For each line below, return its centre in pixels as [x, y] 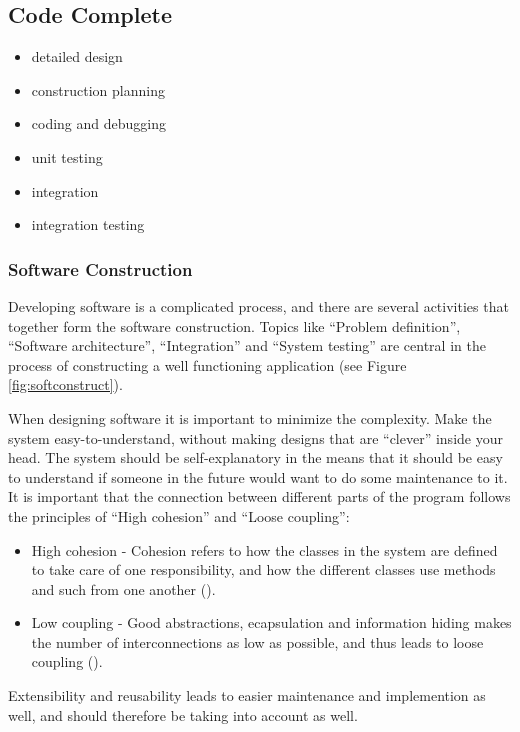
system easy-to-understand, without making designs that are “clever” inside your [255, 437]
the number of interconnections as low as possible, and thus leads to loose [257, 641]
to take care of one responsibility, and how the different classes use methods [263, 569]
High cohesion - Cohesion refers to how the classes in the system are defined [264, 549]
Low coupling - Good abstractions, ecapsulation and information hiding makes [271, 622]
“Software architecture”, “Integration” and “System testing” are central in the [247, 345]
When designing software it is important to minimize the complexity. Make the [250, 417]
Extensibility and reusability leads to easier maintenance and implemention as [247, 695]
